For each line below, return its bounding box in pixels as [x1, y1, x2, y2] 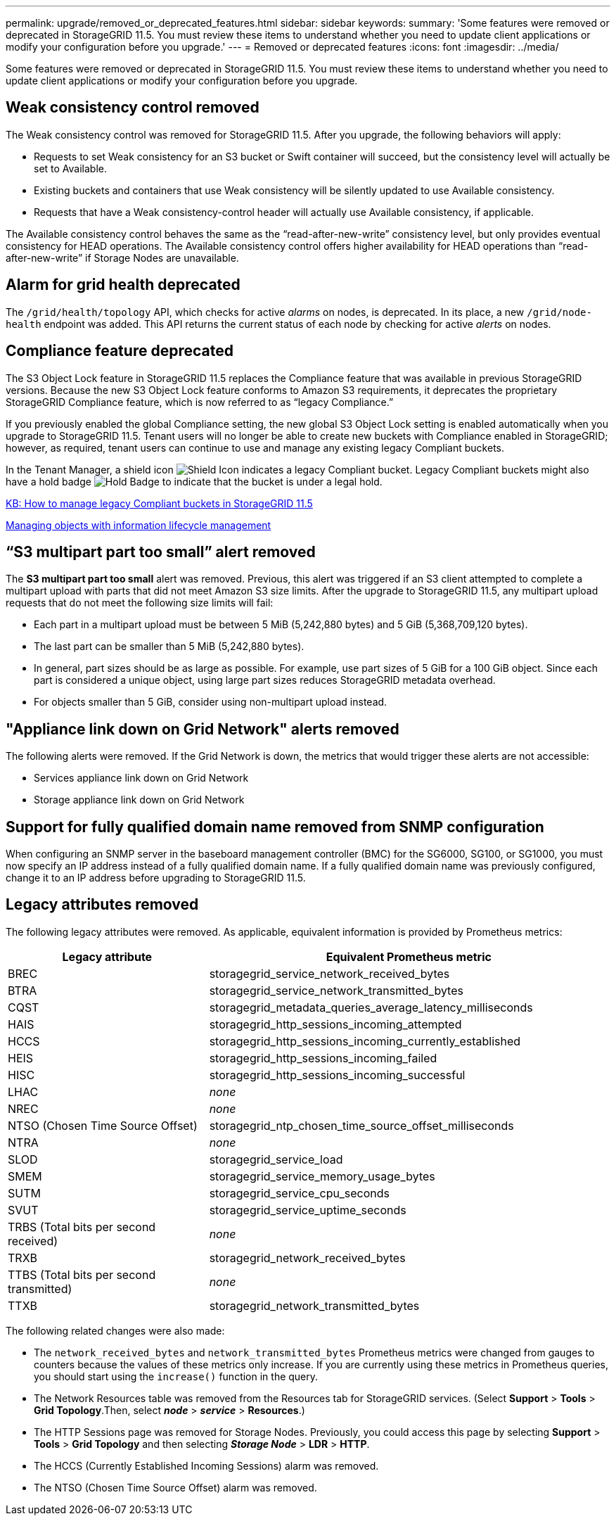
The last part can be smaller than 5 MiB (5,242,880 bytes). [34, 640, 304, 653]
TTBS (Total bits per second [8, 1267, 156, 1282]
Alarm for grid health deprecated [6, 276, 240, 294]
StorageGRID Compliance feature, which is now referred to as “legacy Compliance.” [6, 395, 394, 408]
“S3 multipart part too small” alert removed [6, 542, 316, 561]
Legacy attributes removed [6, 896, 199, 914]
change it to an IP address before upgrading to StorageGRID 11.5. [6, 872, 306, 884]
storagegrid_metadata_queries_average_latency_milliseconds [209, 1000, 533, 1014]
